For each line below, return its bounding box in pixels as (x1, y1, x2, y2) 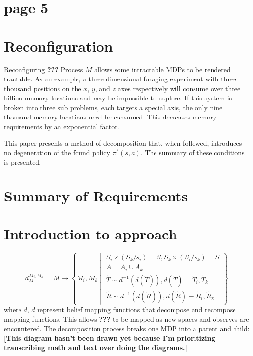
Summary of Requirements (4, 185, 188, 205)
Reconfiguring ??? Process (4, 64, 83, 74)
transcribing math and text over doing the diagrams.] (4, 342, 187, 353)
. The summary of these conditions (140, 147, 245, 158)
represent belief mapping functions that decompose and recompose (37, 304, 236, 315)
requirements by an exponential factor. (4, 121, 119, 132)
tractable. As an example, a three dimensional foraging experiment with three (4, 74, 236, 84)
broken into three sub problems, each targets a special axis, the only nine (4, 102, 223, 112)
